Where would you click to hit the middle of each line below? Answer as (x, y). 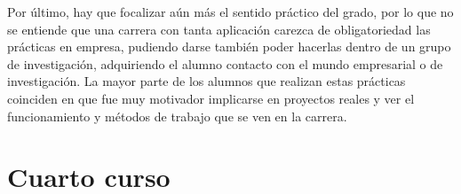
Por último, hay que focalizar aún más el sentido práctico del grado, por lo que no (230, 12)
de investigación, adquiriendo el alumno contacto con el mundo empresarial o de (225, 63)
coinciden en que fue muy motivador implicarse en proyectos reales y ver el (211, 98)
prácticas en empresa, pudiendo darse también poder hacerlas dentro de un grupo (229, 47)
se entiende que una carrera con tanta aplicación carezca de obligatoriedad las (219, 29)
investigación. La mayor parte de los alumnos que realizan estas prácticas (207, 81)
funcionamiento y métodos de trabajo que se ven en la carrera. (177, 116)
